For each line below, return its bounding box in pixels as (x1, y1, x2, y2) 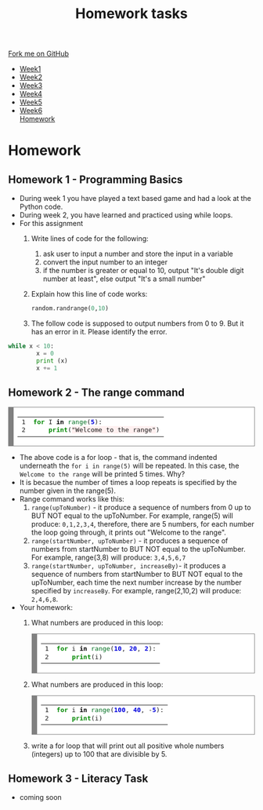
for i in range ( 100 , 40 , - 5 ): (56, 706, 164, 714)
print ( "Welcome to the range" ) (48, 425, 160, 434)
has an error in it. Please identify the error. (31, 327, 168, 337)
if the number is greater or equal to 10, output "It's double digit (42, 266, 244, 275)
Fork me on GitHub (8, 49, 69, 59)
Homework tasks (75, 5, 188, 23)
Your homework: (19, 603, 73, 612)
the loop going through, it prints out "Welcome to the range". (31, 527, 227, 538)
